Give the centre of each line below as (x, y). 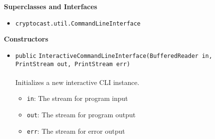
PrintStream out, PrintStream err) (73, 64)
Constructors (26, 39)
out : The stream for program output (81, 114)
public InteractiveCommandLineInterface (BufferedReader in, (114, 56)
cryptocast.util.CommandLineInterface (78, 23)
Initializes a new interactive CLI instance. (77, 82)
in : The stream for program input (77, 98)
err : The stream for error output (76, 131)
